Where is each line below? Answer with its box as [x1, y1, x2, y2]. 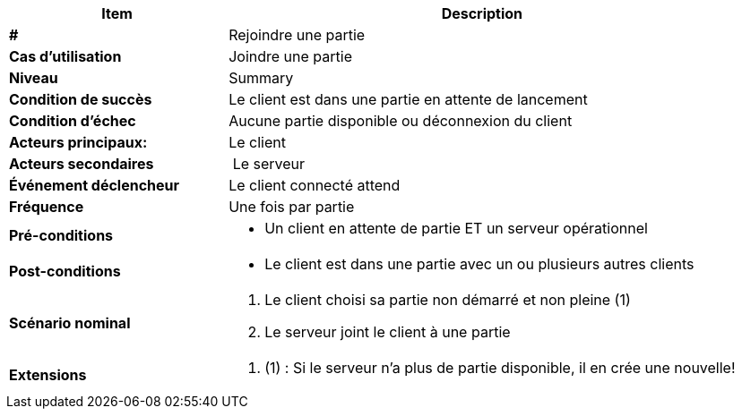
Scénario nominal [9, 314, 131, 332]
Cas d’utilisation [9, 47, 122, 65]
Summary [229, 69, 294, 87]
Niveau [9, 69, 58, 87]
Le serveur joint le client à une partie [264, 323, 511, 341]
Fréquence [9, 198, 84, 216]
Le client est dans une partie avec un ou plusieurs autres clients [264, 255, 695, 273]
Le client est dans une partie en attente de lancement [229, 90, 588, 108]
